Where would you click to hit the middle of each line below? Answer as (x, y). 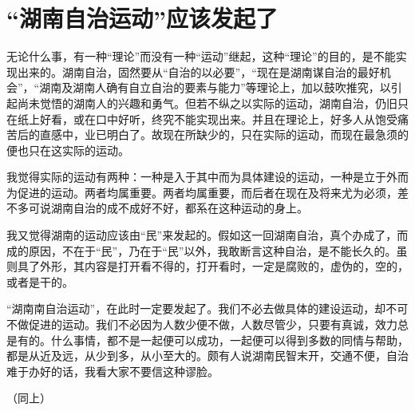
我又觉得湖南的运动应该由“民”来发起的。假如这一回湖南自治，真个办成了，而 (207, 235)
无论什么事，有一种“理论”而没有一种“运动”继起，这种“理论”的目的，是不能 (201, 56)
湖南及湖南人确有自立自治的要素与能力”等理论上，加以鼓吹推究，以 (215, 87)
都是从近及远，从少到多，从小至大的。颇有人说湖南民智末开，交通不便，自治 (207, 356)
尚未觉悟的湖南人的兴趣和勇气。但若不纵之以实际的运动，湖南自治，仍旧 (207, 103)
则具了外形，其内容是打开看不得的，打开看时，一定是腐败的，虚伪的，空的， (207, 266)
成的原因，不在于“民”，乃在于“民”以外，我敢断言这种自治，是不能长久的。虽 (207, 250)
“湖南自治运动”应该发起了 (142, 18)
